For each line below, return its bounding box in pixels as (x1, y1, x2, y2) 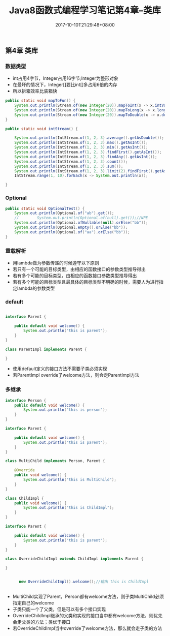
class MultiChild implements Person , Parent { (5, 459, 105, 464)
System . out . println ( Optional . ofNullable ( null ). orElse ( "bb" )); (14, 220, 148, 225)
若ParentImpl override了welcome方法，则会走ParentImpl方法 (12, 372, 140, 378)
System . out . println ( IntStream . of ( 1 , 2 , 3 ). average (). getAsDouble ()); (14, 135, 164, 140)
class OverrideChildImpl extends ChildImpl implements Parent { (5, 556, 144, 562)
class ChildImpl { (5, 496, 44, 501)
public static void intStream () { (5, 126, 78, 131)
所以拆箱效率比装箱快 (12, 88, 57, 94)
